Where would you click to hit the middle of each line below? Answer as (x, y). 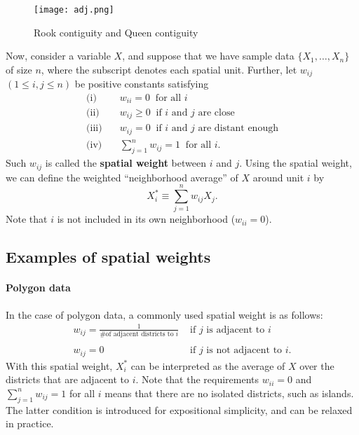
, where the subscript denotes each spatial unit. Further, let (169, 69)
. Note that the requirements (197, 379)
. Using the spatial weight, (296, 163)
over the (317, 365)
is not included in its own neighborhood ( (146, 219)
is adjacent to (236, 330)
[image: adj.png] (74, 10)
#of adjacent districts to (137, 334)
